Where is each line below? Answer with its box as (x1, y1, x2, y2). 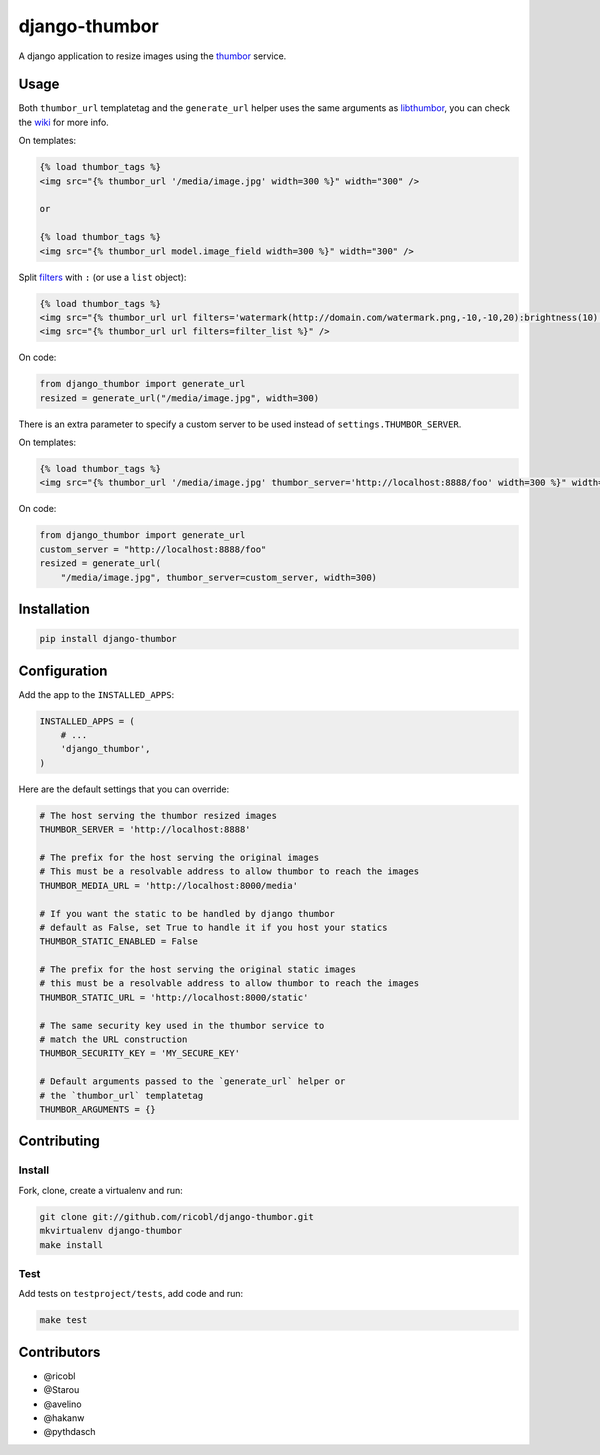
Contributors (18, 1343, 101, 1360)
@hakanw (43, 1411, 85, 1424)
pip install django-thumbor (39, 633, 177, 645)
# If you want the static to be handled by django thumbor (39, 908, 335, 919)
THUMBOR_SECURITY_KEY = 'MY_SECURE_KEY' (39, 1048, 240, 1059)
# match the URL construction (39, 1034, 188, 1045)
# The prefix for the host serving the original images (39, 851, 320, 863)
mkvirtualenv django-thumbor (39, 1225, 183, 1237)
